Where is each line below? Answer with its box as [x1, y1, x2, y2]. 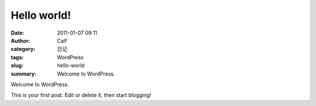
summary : [11, 70, 37, 77]
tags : [11, 53, 24, 61]
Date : [11, 29, 25, 36]
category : [11, 46, 36, 53]
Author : [11, 37, 30, 44]
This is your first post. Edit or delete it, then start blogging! [11, 91, 152, 99]
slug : [11, 62, 23, 69]
